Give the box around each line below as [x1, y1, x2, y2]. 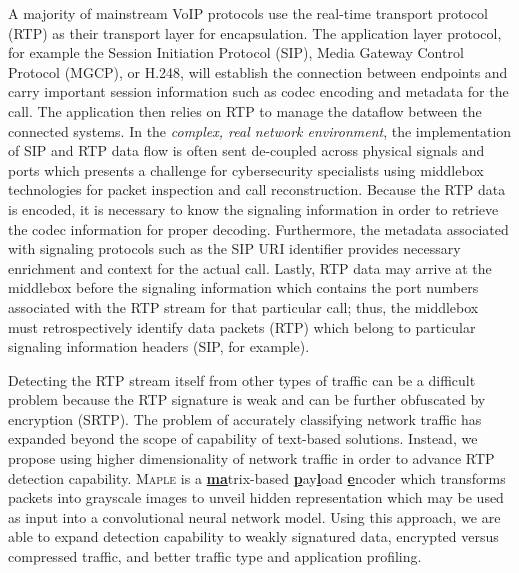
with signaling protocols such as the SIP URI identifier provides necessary [8, 238, 461, 259]
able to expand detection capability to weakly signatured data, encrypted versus [8, 526, 499, 547]
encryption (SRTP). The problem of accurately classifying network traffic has [8, 408, 482, 429]
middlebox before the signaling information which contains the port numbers [8, 277, 479, 298]
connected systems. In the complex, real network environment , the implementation [8, 120, 512, 141]
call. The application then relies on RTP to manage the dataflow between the [8, 100, 482, 121]
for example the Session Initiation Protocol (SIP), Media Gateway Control [8, 42, 464, 63]
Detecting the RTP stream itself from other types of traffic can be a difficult [8, 369, 476, 390]
